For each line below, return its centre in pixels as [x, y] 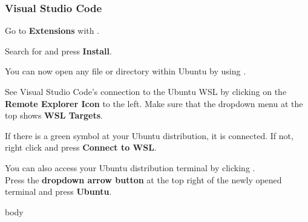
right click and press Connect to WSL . [81, 147]
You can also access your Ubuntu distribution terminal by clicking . [130, 167]
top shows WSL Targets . [54, 115]
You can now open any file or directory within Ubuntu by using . [126, 71]
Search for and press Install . [58, 51]
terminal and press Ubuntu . [58, 191]
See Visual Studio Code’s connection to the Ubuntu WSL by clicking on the [146, 91]
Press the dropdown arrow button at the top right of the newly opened [143, 179]
